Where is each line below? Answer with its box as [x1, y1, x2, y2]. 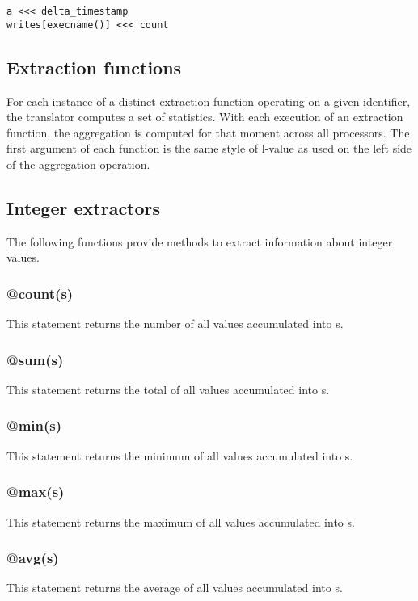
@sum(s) [6, 349, 64, 369]
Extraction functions [6, 54, 182, 79]
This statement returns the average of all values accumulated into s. [6, 579, 343, 596]
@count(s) [6, 283, 74, 303]
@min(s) [6, 415, 62, 435]
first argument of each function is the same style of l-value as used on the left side [6, 140, 412, 157]
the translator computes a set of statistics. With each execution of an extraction [6, 108, 403, 125]
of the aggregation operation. [6, 155, 150, 172]
